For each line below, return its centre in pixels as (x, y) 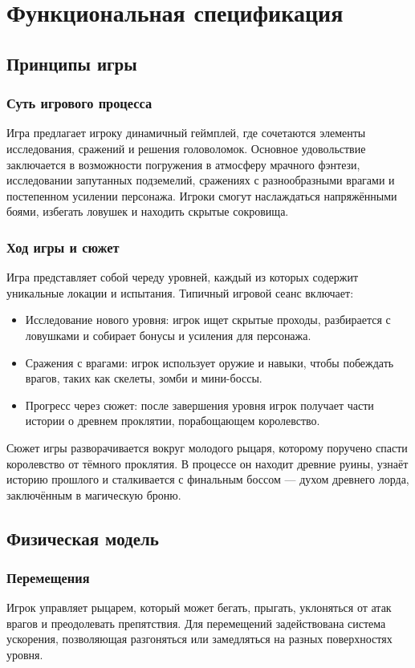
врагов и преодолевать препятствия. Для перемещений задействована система (196, 623)
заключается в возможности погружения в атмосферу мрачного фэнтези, (183, 164)
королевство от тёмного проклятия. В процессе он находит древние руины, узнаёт (207, 463)
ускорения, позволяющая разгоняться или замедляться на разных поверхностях (199, 639)
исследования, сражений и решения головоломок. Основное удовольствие (186, 148)
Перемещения (48, 577)
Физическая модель (83, 538)
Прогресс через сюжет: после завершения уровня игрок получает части (199, 405)
